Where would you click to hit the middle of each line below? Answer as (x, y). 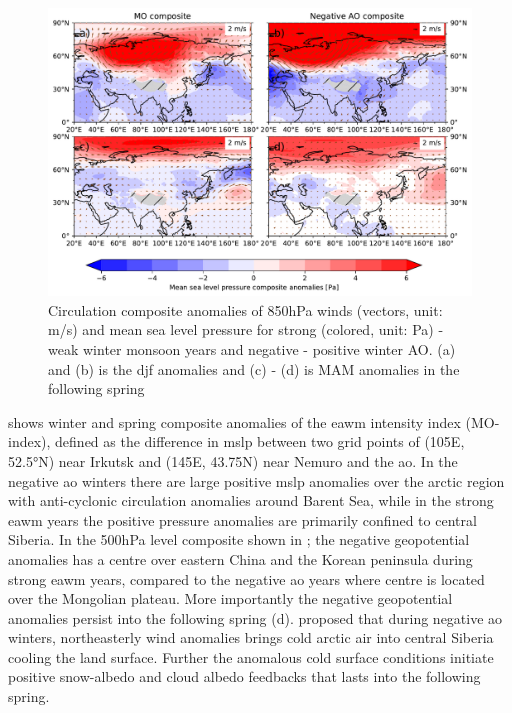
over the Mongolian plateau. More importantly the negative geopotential (230, 598)
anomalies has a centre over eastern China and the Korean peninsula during (240, 558)
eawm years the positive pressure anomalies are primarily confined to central (242, 519)
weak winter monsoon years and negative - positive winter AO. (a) (252, 348)
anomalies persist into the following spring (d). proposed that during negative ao (255, 617)
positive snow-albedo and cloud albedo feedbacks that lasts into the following (244, 676)
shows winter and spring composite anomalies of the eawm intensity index (234, 421)
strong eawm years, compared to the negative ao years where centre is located (246, 578)
